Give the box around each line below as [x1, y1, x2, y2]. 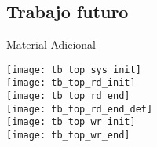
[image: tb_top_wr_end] [6, 130, 130, 141]
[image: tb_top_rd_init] [6, 77, 136, 89]
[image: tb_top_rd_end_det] [6, 103, 153, 115]
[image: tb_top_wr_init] [6, 116, 136, 128]
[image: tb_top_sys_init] [6, 64, 141, 75]
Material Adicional [6, 36, 97, 53]
